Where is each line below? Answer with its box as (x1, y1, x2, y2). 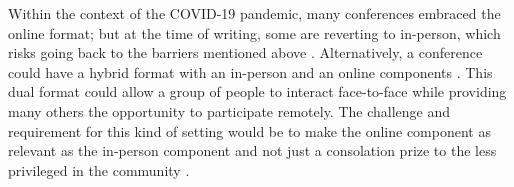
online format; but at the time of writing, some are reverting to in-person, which (8, 22, 501, 43)
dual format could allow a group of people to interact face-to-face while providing (8, 81, 507, 102)
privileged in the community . (8, 159, 190, 180)
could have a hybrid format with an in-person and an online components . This (8, 61, 493, 82)
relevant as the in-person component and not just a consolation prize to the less (8, 140, 497, 161)
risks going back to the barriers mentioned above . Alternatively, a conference (8, 42, 483, 63)
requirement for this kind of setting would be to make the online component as (8, 120, 491, 141)
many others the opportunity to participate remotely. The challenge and (8, 100, 451, 121)
